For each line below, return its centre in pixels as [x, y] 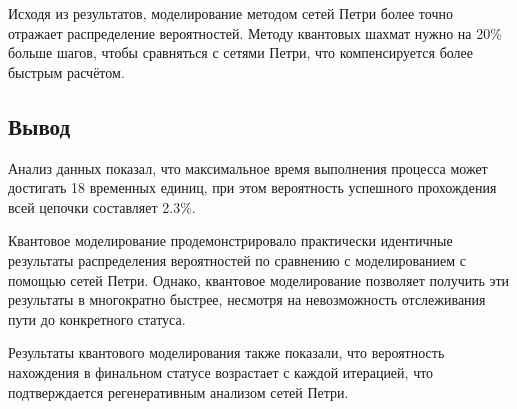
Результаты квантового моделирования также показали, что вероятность [226, 352]
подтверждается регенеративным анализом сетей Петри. [178, 391]
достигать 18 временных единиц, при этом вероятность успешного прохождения [252, 187]
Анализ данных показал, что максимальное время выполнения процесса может [248, 167]
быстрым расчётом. [66, 71]
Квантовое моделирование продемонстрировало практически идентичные [230, 240]
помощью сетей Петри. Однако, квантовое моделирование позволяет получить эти [259, 279]
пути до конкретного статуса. [97, 318]
